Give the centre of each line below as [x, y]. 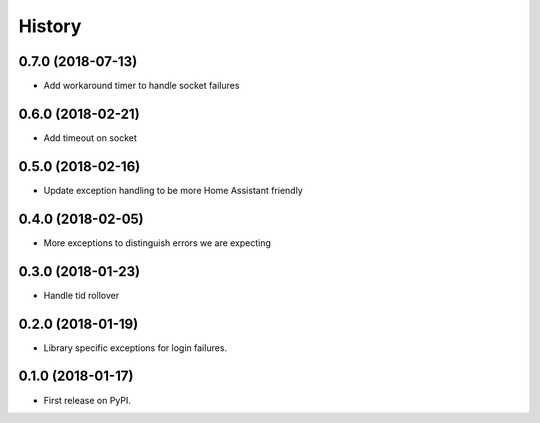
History [50, 26]
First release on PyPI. [87, 400]
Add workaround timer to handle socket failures [141, 86]
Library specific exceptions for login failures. [135, 347]
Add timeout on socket [90, 137]
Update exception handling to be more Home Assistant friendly [173, 190]
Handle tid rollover [81, 295]
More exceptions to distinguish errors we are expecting [157, 242]
